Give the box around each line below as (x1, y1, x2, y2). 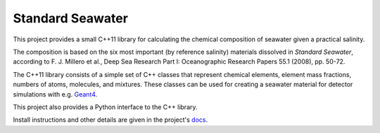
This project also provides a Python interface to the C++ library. (13, 102, 198, 111)
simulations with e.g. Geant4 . (13, 90, 98, 98)
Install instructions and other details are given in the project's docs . (13, 115, 208, 124)
